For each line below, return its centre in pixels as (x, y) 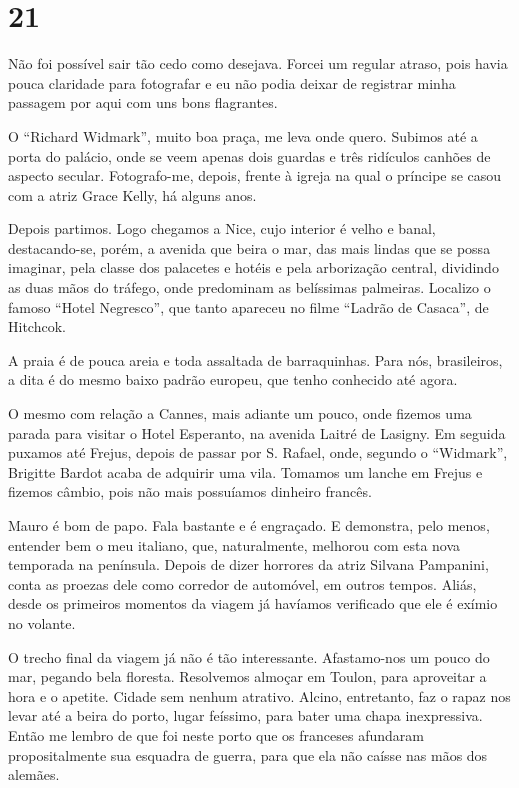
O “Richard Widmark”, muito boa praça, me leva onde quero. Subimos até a (243, 135)
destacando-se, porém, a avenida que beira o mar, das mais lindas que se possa (249, 247)
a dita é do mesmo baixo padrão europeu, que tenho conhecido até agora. (233, 379)
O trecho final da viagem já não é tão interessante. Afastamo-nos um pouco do (249, 656)
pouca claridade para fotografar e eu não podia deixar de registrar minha (232, 82)
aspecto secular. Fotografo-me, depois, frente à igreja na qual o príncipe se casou (255, 175)
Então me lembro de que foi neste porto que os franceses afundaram (216, 734)
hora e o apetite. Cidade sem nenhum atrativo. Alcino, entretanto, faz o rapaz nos (259, 695)
